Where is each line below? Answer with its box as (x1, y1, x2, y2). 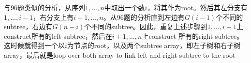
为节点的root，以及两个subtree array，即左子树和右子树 (67, 40, 241, 50)
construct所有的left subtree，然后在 (4, 31, 112, 41)
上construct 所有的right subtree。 (142, 31, 244, 41)
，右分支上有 (33, 12, 74, 22)
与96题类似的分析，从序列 (4, 2, 85, 12)
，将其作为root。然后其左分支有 (147, 2, 248, 12)
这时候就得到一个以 (4, 40, 65, 50)
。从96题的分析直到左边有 (103, 12, 185, 22)
